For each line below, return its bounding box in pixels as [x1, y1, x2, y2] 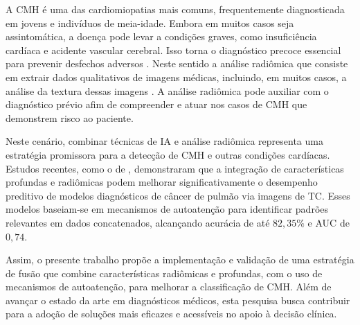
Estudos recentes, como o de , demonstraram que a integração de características [6, 161, 344, 175]
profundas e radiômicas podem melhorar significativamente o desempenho [6, 175, 318, 189]
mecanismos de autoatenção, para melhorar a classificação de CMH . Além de [6, 279, 332, 294]
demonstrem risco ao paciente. [6, 110, 134, 125]
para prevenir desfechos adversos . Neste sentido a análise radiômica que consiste [6, 56, 348, 71]
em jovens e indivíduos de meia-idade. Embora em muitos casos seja [6, 15, 294, 30]
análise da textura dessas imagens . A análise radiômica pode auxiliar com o [6, 83, 329, 98]
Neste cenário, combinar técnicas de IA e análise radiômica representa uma [6, 134, 323, 148]
